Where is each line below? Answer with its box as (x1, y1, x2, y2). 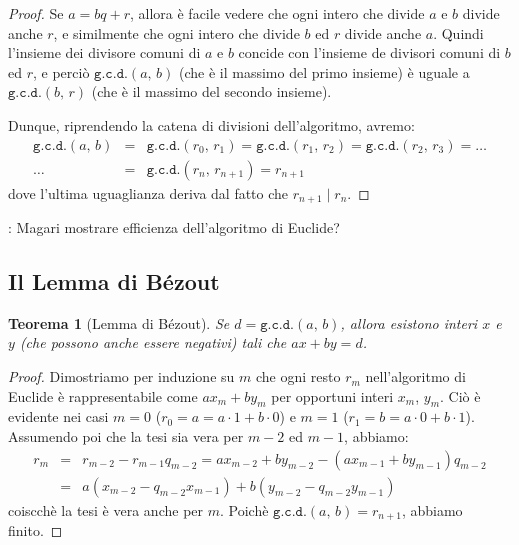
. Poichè (219, 499, 269, 520)
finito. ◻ (8, 520, 63, 541)
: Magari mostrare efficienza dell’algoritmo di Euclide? (8, 217, 340, 238)
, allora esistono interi (340, 312, 478, 333)
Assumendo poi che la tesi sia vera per (8, 426, 244, 447)
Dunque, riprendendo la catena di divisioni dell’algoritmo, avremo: (8, 114, 415, 135)
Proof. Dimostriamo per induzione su (8, 366, 235, 387)
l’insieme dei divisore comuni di (8, 42, 201, 63)
